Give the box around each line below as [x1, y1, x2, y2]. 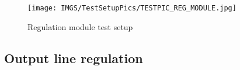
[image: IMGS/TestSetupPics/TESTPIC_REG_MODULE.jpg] [27, 4, 236, 12]
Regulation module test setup [27, 20, 133, 32]
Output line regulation [4, 49, 143, 67]
